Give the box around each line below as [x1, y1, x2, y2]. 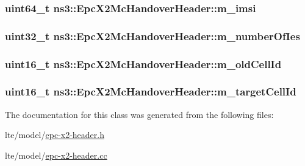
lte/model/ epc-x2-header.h [5, 128, 104, 141]
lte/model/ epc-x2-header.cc [5, 148, 107, 161]
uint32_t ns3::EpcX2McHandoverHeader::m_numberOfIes [5, 28, 300, 43]
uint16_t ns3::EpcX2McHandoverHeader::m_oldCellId [5, 56, 282, 71]
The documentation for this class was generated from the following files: [5, 108, 274, 120]
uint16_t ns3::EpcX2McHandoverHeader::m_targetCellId [5, 84, 296, 99]
